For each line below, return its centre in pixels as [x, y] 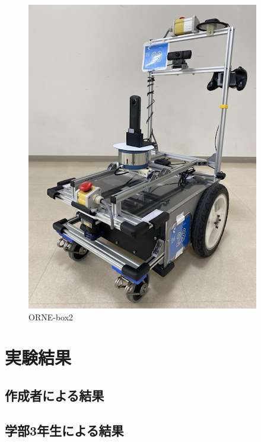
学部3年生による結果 [64, 430]
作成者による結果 [55, 395]
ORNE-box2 [51, 317]
